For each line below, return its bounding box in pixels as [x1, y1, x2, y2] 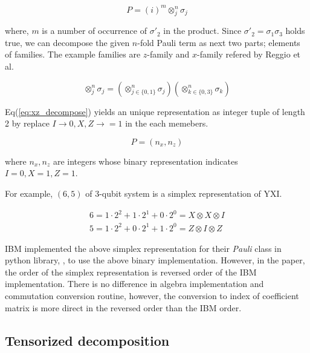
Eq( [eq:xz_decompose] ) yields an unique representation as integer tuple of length [5, 105, 305, 117]
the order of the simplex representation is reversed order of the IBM [5, 265, 257, 278]
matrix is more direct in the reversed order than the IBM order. [5, 301, 242, 314]
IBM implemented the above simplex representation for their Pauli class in [5, 242, 282, 254]
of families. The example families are [5, 48, 141, 61]
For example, [5, 187, 53, 200]
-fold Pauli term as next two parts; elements [137, 36, 300, 48]
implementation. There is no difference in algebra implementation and [5, 277, 264, 290]
